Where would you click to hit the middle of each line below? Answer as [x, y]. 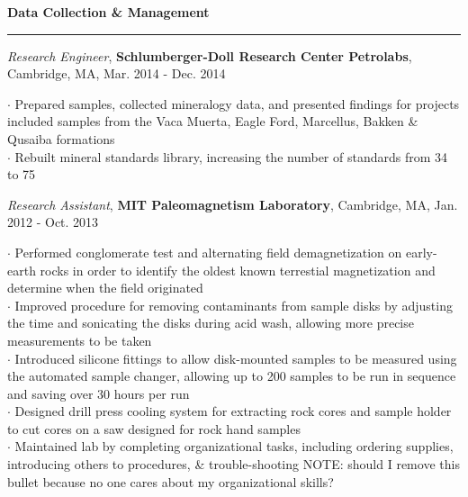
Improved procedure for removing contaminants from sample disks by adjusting [234, 305]
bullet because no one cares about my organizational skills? [171, 481]
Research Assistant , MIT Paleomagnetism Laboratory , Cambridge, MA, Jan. [233, 204]
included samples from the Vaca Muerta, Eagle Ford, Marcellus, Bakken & [213, 121]
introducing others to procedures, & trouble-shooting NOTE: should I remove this [234, 464]
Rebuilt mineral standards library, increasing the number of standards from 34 [231, 156]
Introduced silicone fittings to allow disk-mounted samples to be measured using [236, 358]
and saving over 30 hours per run [99, 393]
